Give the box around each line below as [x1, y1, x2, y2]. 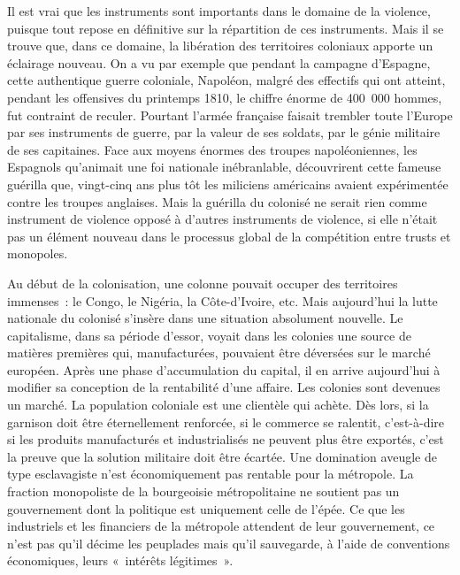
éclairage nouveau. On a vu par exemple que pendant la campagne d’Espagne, [7, 53, 431, 72]
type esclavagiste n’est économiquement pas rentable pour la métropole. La [7, 464, 414, 483]
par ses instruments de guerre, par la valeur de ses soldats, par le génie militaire [7, 123, 441, 142]
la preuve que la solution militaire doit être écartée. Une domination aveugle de [7, 447, 437, 465]
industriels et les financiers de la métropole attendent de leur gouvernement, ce [7, 517, 435, 535]
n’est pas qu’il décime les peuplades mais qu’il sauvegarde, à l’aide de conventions [7, 533, 450, 552]
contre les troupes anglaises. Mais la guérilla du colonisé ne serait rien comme [7, 192, 427, 211]
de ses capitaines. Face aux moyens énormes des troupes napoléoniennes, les [7, 140, 418, 158]
